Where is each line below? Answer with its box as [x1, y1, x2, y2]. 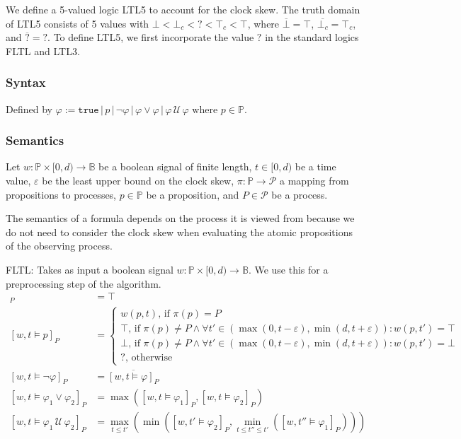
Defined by [6, 101, 52, 116]
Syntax [6, 74, 46, 91]
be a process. [271, 187, 328, 201]
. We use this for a [248, 262, 329, 276]
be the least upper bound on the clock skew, [42, 173, 234, 187]
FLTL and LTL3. [6, 43, 80, 58]
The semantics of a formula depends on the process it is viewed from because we [6, 211, 355, 226]
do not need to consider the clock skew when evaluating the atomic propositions [6, 224, 353, 239]
